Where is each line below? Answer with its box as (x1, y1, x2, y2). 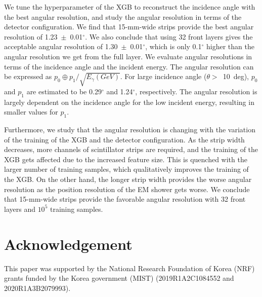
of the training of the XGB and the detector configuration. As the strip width (4, 134, 245, 144)
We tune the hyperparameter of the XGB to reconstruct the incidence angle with (4, 2, 255, 12)
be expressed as (4, 71, 52, 82)
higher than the (206, 41, 254, 52)
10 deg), (223, 71, 249, 82)
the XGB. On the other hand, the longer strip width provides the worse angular (4, 174, 252, 184)
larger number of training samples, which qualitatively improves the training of (4, 164, 249, 174)
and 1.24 (106, 86, 133, 96)
